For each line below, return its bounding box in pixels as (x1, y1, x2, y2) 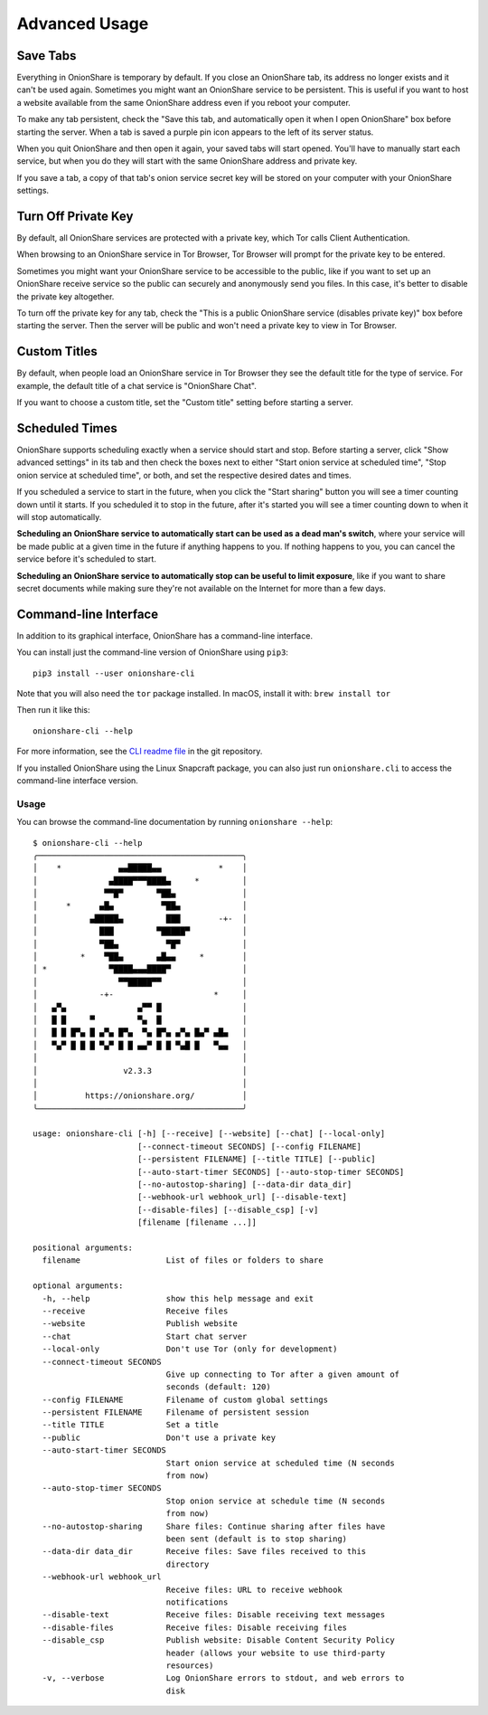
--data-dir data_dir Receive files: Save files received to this (42, 1547, 367, 1557)
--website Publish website (42, 1319, 239, 1329)
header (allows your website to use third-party (165, 1647, 386, 1658)
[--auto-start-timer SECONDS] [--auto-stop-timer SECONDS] (136, 1167, 405, 1177)
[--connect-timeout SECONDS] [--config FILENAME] (136, 1141, 361, 1151)
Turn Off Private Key (16, 209, 134, 223)
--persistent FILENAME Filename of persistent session (42, 1407, 309, 1417)
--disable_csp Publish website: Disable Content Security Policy (42, 1635, 395, 1645)
